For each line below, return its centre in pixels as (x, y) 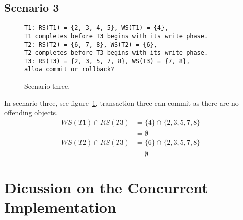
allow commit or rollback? (69, 70)
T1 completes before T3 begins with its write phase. (116, 36)
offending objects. (31, 113)
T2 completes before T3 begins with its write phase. (116, 53)
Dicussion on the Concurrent (106, 188)
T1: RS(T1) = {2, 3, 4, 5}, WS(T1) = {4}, (96, 28)
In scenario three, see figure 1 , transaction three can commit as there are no (121, 102)
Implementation (60, 207)
